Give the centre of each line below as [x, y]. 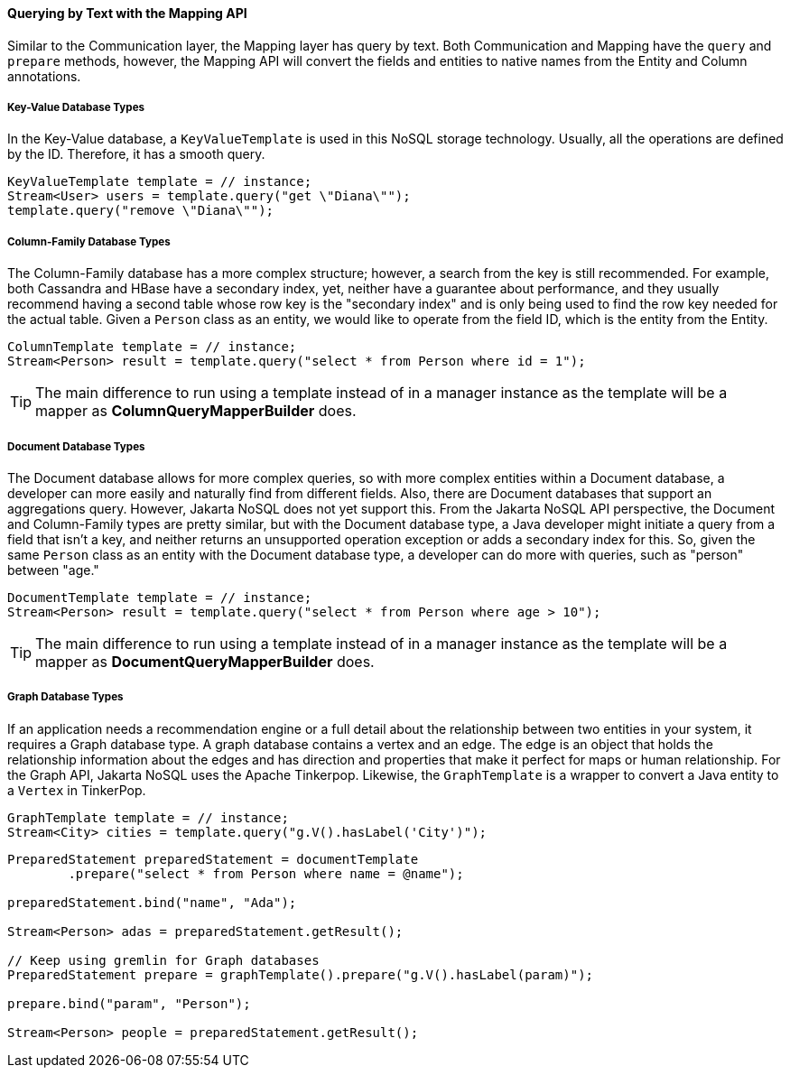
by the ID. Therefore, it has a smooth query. [136, 154]
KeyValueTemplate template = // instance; [160, 182]
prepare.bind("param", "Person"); [129, 1003]
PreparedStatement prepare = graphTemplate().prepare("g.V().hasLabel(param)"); [301, 974]
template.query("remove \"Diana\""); [141, 211]
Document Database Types [76, 446]
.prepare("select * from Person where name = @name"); [266, 873]
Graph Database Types [65, 697]
